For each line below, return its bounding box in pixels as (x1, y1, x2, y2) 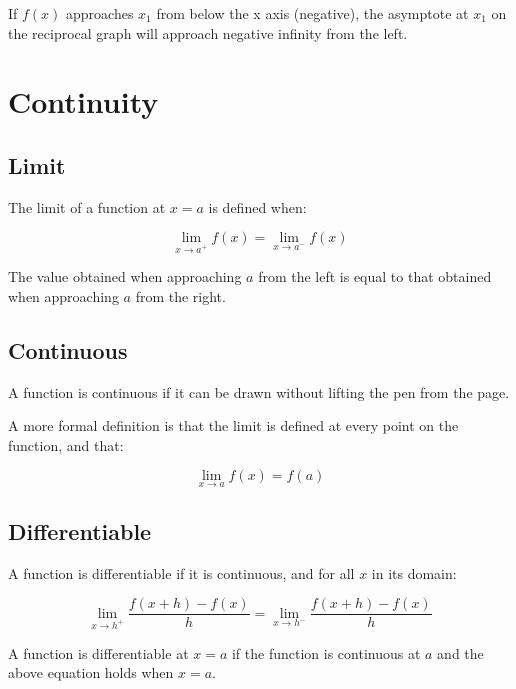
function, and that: (8, 434, 124, 455)
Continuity (8, 81, 159, 122)
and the (437, 642, 484, 663)
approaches (66, 3, 134, 23)
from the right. (135, 285, 226, 306)
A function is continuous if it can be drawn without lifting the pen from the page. (8, 381, 510, 402)
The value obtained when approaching (8, 266, 242, 287)
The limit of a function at (8, 196, 166, 217)
